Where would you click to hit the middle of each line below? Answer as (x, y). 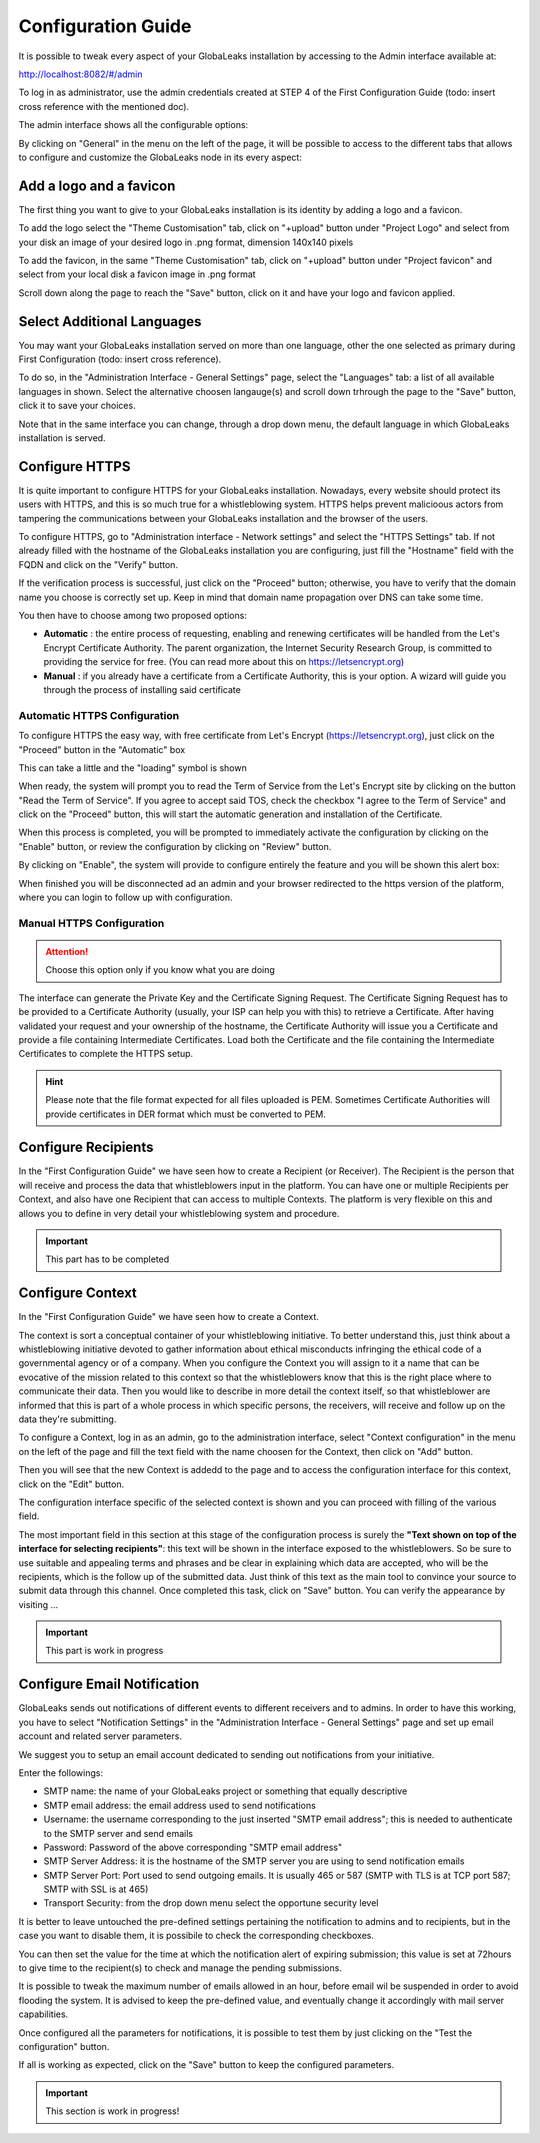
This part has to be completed (107, 1259)
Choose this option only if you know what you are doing (160, 970)
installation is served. (62, 438)
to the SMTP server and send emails (118, 1833)
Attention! (67, 951)
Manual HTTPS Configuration (91, 923)
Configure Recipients (86, 1147)
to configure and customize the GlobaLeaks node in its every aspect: (160, 157)
